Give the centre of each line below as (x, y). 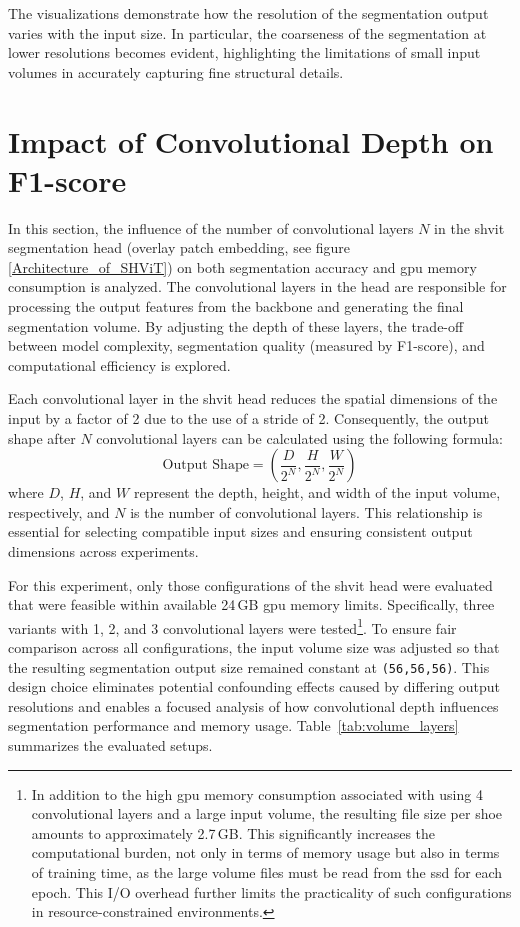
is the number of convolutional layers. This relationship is (306, 511)
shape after (42, 437)
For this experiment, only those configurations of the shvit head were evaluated (250, 584)
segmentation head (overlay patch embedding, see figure (179, 247)
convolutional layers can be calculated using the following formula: (300, 437)
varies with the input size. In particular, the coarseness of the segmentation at (247, 32)
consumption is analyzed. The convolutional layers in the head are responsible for (257, 286)
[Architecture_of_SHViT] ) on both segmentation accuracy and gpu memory (242, 266)
